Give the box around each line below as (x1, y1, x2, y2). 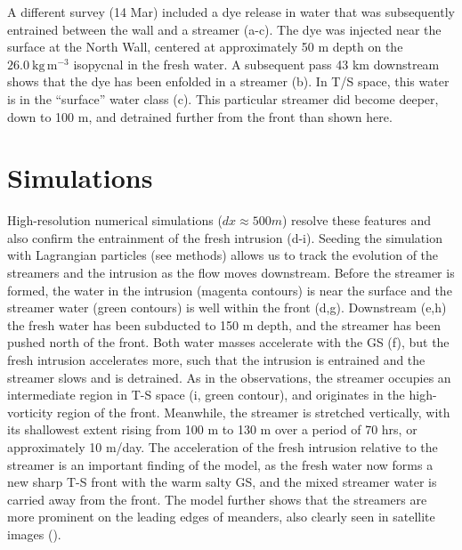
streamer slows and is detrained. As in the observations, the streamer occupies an (7, 368, 451, 386)
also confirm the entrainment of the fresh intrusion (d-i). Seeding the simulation (7, 228, 442, 247)
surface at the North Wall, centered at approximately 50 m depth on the (7, 37, 403, 56)
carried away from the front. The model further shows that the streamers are (7, 489, 427, 508)
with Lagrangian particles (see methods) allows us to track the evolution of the (7, 246, 439, 264)
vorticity (7, 402, 53, 421)
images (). (7, 524, 61, 543)
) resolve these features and (282, 211, 432, 230)
